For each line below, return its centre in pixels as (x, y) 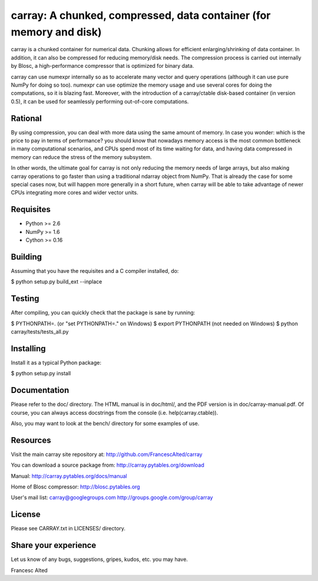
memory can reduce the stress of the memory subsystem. (82, 157)
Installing (29, 349)
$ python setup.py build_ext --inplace (57, 282)
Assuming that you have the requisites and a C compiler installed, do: (95, 270)
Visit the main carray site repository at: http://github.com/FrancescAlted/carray (107, 454)
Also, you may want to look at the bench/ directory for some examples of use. (105, 423)
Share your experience (54, 545)
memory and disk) (56, 32)
